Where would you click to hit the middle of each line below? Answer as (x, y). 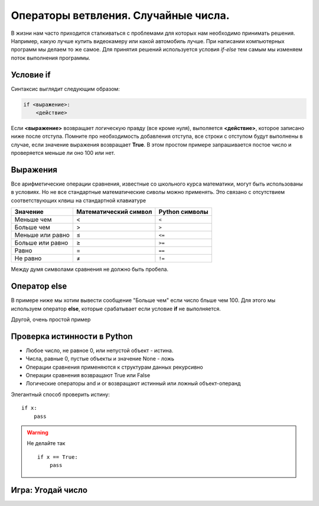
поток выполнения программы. (51, 58)
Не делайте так (46, 443)
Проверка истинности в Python (72, 336)
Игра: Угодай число (49, 490)
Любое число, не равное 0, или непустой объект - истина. (100, 350)
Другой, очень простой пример (51, 319)
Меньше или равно (42, 235)
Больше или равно (41, 243)
